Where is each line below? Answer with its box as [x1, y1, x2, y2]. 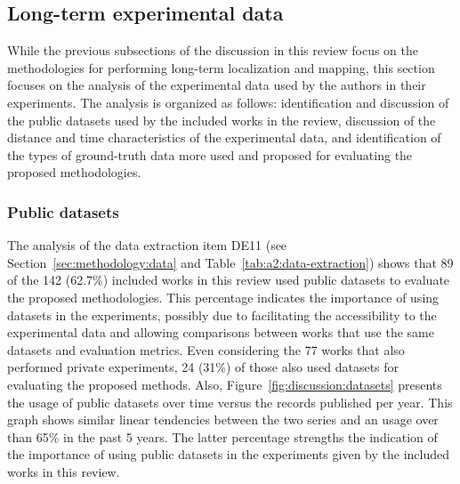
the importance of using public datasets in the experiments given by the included [7, 445, 450, 464]
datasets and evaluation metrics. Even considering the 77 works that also [7, 340, 405, 359]
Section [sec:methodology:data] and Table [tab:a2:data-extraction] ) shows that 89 [7, 253, 454, 271]
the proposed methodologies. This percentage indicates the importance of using [7, 287, 440, 306]
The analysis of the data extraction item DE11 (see [7, 236, 287, 254]
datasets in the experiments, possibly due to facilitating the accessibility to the [7, 305, 437, 324]
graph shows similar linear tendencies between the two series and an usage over [7, 410, 439, 429]
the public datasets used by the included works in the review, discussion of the [7, 110, 436, 129]
